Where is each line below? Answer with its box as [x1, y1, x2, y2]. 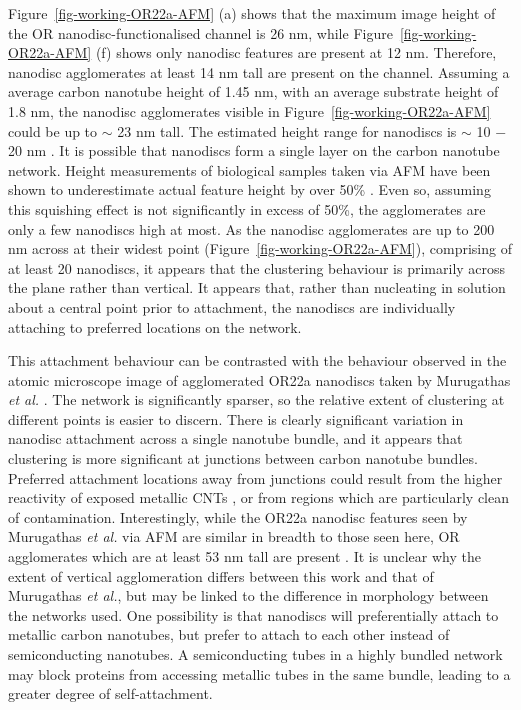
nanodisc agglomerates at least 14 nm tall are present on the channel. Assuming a [8, 61, 510, 82]
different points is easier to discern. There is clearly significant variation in [8, 408, 464, 429]
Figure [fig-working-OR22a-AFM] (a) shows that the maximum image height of [8, 3, 496, 23]
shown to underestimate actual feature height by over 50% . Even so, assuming [8, 179, 491, 200]
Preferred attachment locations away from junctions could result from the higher [8, 467, 503, 488]
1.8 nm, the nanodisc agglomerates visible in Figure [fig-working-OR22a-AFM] [8, 100, 491, 121]
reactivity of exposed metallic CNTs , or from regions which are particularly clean [8, 487, 509, 508]
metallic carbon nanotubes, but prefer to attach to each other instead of [8, 624, 450, 645]
